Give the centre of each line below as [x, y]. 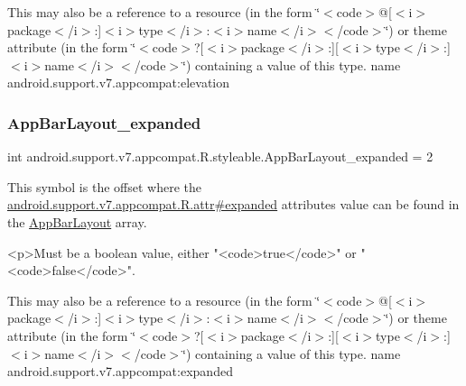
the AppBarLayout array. [77, 221]
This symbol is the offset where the [104, 186]
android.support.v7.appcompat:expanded [120, 371]
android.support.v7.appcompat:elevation [119, 83]
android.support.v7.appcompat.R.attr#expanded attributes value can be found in [233, 204]
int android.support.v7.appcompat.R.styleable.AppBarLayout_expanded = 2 [220, 156]
